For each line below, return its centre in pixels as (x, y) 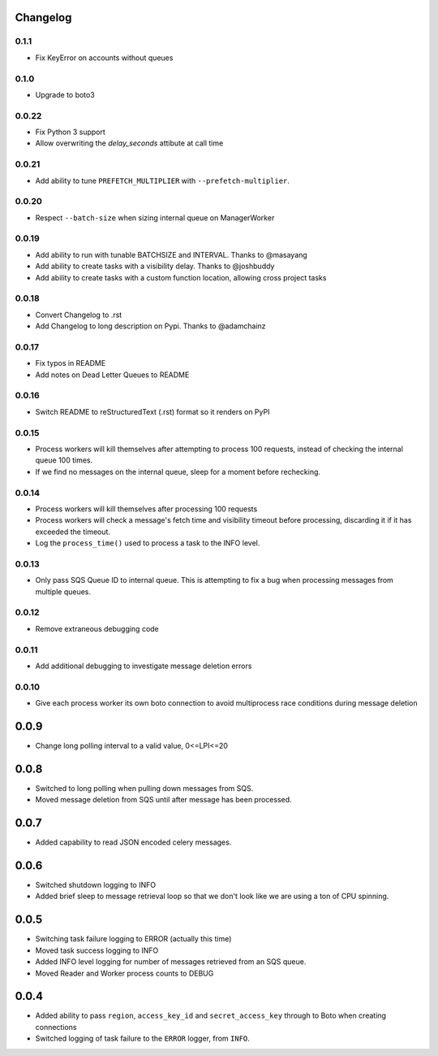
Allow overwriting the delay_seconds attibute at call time (129, 143)
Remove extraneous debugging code (97, 628)
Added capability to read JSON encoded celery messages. (133, 842)
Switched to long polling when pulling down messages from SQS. (144, 788)
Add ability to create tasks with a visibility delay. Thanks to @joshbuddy (155, 266)
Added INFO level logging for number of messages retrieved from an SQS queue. (171, 962)
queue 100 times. (64, 460)
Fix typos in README (71, 363)
